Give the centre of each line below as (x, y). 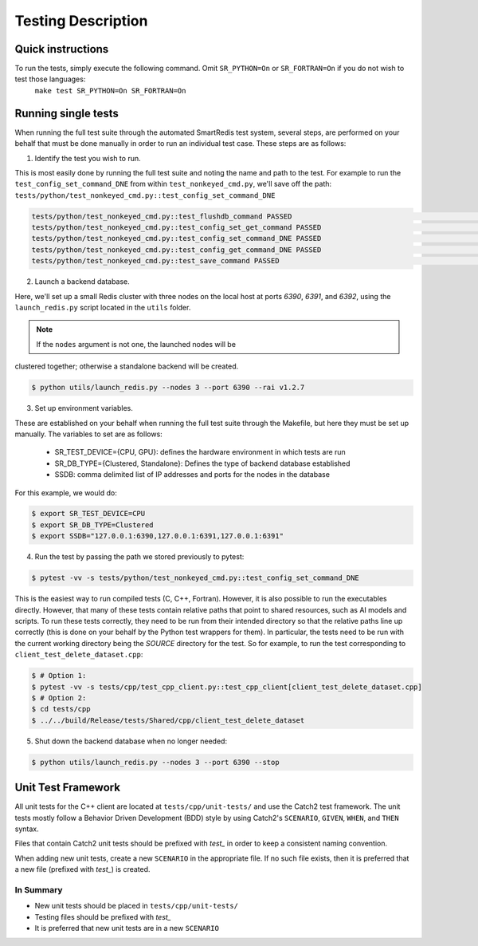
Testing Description (81, 21)
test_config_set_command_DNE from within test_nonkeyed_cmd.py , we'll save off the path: (173, 184)
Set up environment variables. (84, 408)
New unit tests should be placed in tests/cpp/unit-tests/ (137, 906)
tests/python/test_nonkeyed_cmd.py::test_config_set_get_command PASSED (176, 228)
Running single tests (67, 113)
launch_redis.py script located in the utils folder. (103, 308)
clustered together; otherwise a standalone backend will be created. (127, 366)
